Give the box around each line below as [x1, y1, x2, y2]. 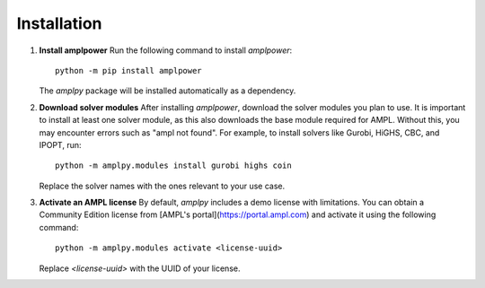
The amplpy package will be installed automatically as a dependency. [39, 85, 296, 96]
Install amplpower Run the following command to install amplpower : [39, 45, 293, 56]
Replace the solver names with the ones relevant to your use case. [39, 180, 286, 191]
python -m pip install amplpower [55, 65, 202, 75]
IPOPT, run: [39, 139, 82, 150]
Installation [16, 13, 102, 33]
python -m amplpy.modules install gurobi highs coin [55, 161, 292, 170]
